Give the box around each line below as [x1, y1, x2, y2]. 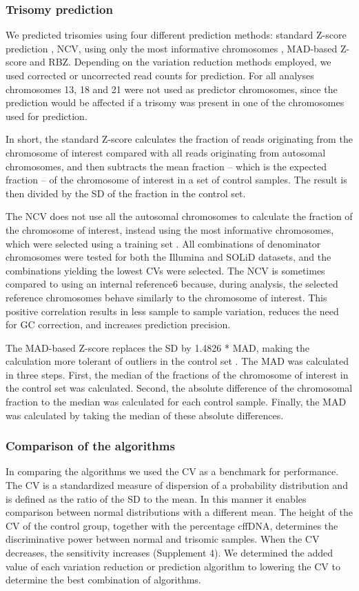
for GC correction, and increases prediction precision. [6, 317, 231, 332]
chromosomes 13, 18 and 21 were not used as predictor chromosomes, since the [6, 81, 338, 96]
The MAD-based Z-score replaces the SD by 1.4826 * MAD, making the [6, 340, 310, 354]
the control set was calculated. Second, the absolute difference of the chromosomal [6, 381, 353, 395]
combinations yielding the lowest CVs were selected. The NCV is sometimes [6, 263, 325, 277]
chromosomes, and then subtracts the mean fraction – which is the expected [6, 159, 327, 173]
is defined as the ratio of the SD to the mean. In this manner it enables [6, 491, 307, 505]
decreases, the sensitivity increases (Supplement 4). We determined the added [6, 545, 333, 560]
